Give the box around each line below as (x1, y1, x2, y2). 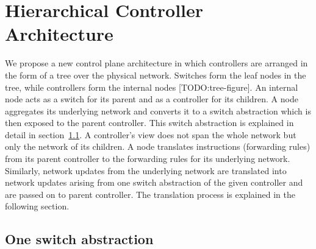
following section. (5, 200, 70, 212)
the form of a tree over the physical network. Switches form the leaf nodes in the (5, 68, 306, 81)
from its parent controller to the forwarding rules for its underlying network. (5, 152, 290, 165)
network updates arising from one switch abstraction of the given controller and (5, 176, 303, 189)
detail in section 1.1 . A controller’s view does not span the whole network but (5, 128, 296, 141)
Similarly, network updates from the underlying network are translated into (5, 164, 287, 177)
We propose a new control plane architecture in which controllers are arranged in (5, 57, 308, 69)
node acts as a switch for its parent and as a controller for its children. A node (5, 93, 298, 105)
